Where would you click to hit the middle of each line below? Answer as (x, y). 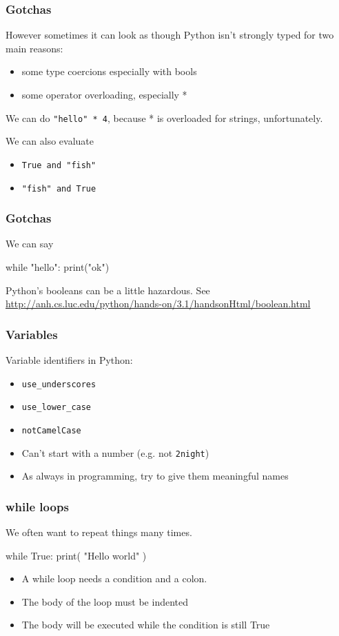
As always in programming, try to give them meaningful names (155, 476)
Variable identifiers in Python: (69, 359)
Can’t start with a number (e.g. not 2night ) (115, 452)
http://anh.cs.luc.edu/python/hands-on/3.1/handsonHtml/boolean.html (158, 304)
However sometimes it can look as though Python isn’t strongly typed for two (170, 35)
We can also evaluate (50, 141)
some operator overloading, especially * (104, 94)
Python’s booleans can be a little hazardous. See (108, 290)
